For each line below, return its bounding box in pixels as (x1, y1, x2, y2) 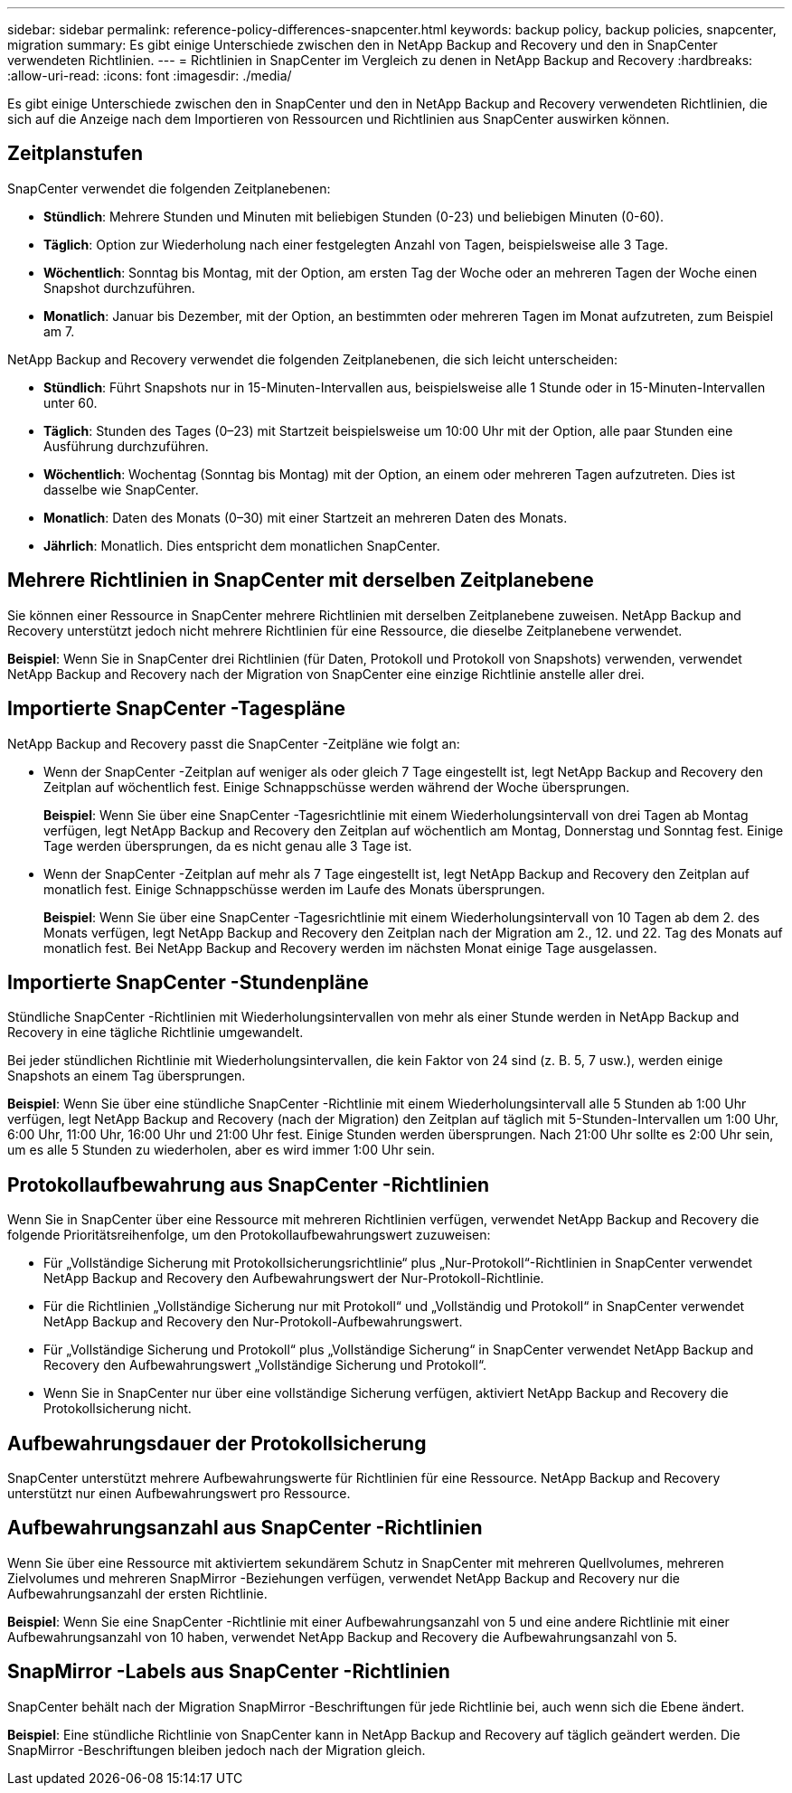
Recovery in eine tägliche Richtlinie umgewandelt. (7, 1024, 304, 1041)
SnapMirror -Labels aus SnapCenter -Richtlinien (7, 1660, 450, 1684)
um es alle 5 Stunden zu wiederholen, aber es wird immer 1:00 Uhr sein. (7, 1142, 436, 1158)
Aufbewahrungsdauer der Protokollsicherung (7, 1431, 427, 1455)
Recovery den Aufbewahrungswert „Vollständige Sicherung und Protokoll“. (43, 1357, 486, 1373)
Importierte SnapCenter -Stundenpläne (7, 970, 369, 994)
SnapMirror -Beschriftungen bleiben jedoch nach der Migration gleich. (7, 1741, 426, 1758)
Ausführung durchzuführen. (43, 438, 209, 454)
